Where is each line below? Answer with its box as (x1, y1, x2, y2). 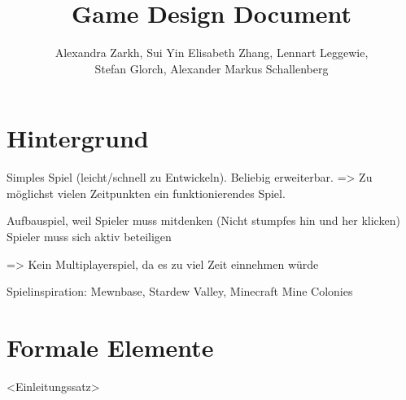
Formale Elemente (7, 331, 214, 363)
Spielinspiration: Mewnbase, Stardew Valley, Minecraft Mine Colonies (7, 283, 353, 300)
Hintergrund (7, 121, 149, 155)
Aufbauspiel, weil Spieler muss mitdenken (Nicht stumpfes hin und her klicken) (7, 212, 400, 229)
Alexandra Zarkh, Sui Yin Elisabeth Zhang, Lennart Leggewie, (55, 44, 369, 61)
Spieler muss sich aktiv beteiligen (7, 228, 172, 245)
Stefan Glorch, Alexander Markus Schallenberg (94, 59, 329, 77)
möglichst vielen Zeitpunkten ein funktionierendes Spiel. (7, 184, 286, 201)
